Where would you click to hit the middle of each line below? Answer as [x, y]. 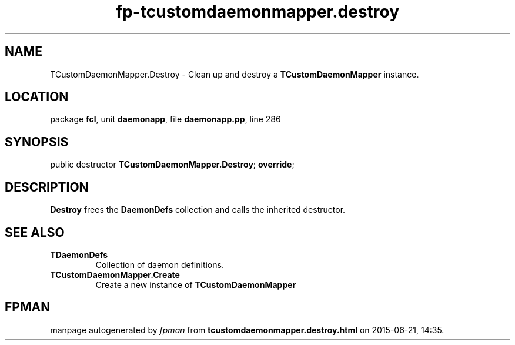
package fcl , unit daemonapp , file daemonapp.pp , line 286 [165, 119]
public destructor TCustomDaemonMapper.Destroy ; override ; [172, 165]
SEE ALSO [35, 232]
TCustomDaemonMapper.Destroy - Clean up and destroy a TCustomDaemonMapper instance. [235, 74]
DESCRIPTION [47, 187]
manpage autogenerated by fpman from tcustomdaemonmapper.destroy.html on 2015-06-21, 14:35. [247, 330]
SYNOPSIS [37, 142]
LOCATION [37, 97]
